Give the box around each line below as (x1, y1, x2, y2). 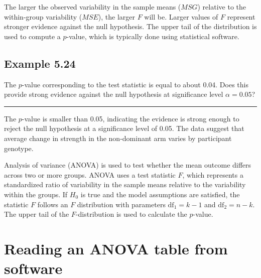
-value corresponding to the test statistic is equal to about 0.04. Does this (22, 79, 248, 89)
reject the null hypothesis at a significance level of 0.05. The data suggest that (4, 123, 244, 133)
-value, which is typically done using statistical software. (66, 31, 239, 41)
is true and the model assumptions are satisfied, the (80, 189, 240, 199)
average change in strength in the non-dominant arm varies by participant (4, 132, 232, 143)
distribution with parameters (77, 199, 166, 209)
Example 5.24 (4, 55, 76, 71)
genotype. (4, 143, 34, 153)
